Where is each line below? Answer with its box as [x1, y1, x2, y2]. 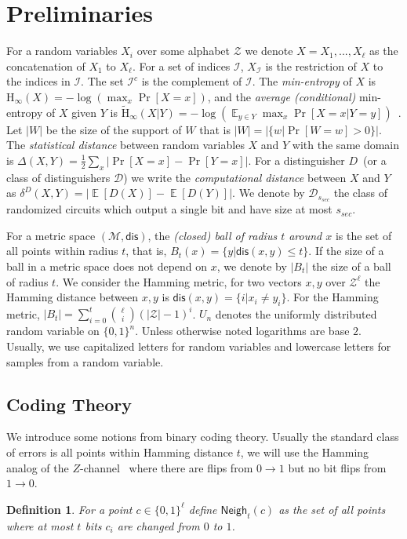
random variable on [6, 322, 100, 339]
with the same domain [292, 137, 400, 153]
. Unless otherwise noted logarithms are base [135, 322, 350, 339]
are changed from [117, 517, 200, 534]
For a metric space [6, 227, 96, 243]
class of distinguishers [6, 169, 111, 185]
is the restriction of [265, 57, 357, 74]
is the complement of [141, 73, 242, 89]
